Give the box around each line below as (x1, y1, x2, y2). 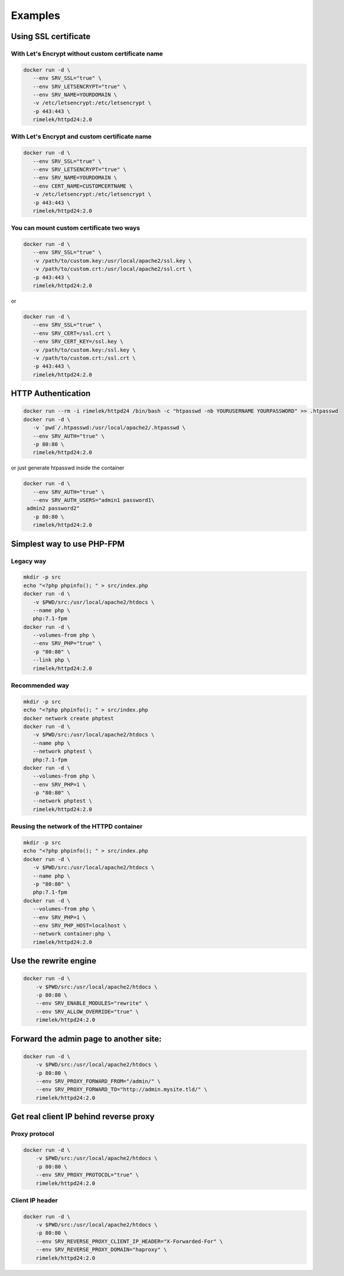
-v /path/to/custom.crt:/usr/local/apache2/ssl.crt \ (33, 266, 192, 272)
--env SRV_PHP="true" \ (33, 640, 102, 647)
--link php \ (33, 657, 71, 663)
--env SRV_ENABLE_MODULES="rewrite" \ (35, 1000, 148, 1007)
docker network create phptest (23, 715, 115, 721)
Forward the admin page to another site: (11, 1033, 162, 1044)
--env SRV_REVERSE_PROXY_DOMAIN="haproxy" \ (35, 1246, 167, 1253)
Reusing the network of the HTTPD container (11, 823, 143, 831)
